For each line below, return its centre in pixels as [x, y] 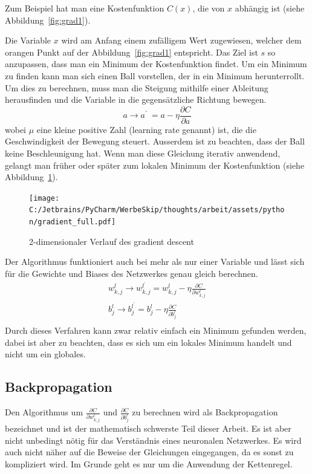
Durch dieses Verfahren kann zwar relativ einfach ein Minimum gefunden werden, [156, 330]
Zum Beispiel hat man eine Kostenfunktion [85, 8]
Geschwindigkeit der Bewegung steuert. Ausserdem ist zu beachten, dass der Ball [155, 141]
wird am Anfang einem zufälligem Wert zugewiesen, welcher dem [181, 40]
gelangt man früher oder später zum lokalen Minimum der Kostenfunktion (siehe [155, 165]
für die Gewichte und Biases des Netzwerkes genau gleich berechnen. [132, 273]
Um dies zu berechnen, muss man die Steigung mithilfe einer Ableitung [137, 87]
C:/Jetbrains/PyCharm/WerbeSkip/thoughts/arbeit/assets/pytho [157, 210]
